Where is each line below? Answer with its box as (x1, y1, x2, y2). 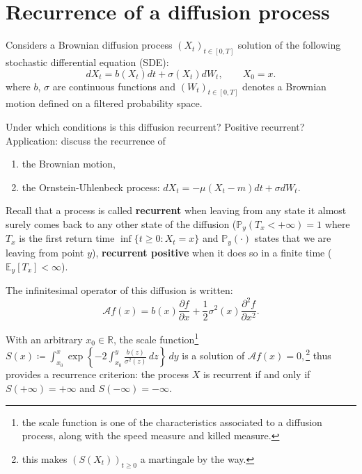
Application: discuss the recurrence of (6, 133, 166, 147)
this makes (22, 451, 68, 466)
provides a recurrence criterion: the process (6, 367, 189, 382)
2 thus (306, 346, 331, 363)
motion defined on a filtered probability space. (6, 96, 203, 111)
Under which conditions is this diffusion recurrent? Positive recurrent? (6, 120, 305, 134)
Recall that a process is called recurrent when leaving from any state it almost (6, 203, 347, 218)
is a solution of (182, 348, 245, 363)
